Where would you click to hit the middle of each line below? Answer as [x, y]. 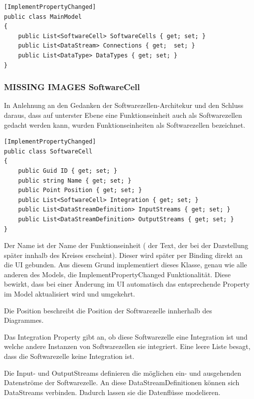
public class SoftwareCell [48, 151]
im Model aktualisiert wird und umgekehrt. [70, 294]
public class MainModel [43, 17]
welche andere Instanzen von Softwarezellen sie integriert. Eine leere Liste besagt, [127, 346]
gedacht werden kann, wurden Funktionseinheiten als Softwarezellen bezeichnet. [125, 125]
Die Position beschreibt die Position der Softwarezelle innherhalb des [108, 310]
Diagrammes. [24, 320]
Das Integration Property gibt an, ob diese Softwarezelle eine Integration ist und [126, 336]
